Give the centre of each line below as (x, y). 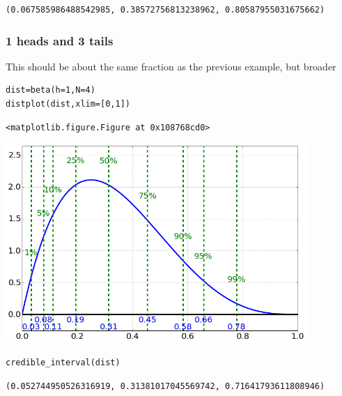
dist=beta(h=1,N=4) (50, 90)
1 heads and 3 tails (60, 40)
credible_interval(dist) (63, 363)
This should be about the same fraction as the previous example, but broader (171, 66)
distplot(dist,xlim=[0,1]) (68, 104)
